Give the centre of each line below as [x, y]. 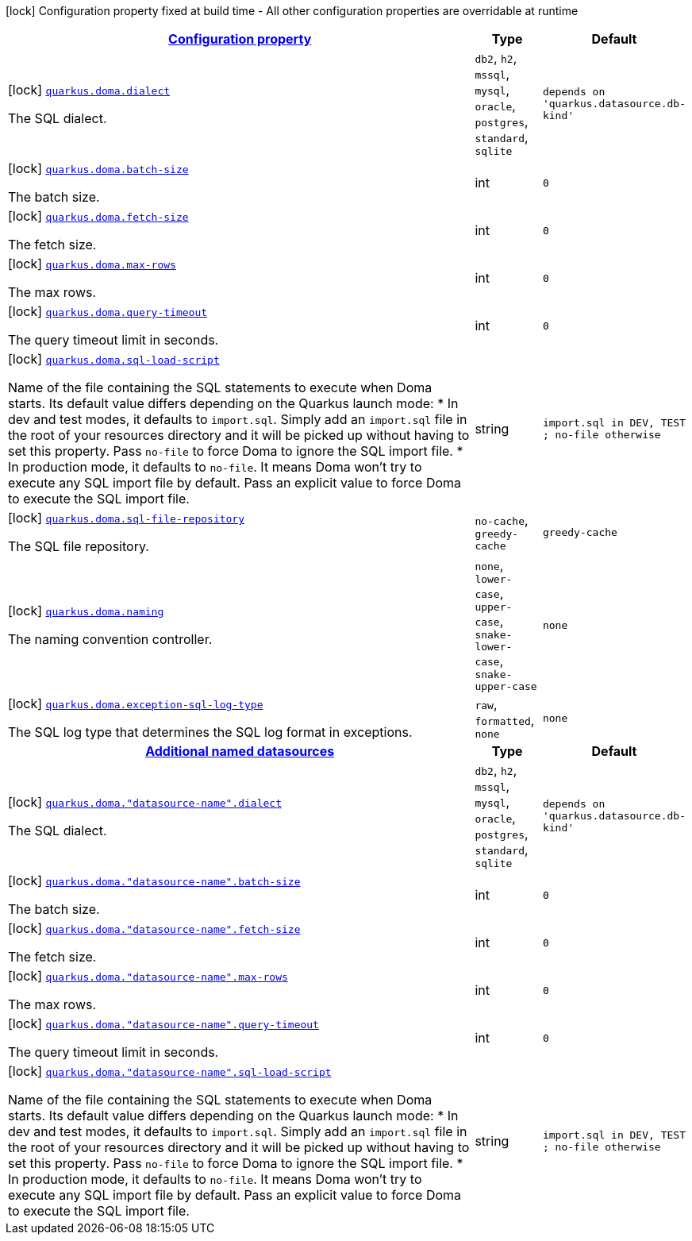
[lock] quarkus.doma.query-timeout [108, 311]
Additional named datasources [240, 751]
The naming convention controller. [110, 639]
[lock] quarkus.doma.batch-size [98, 168]
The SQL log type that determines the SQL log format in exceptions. [210, 732]
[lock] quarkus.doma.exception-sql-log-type [136, 703]
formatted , [505, 720]
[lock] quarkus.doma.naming [86, 611]
